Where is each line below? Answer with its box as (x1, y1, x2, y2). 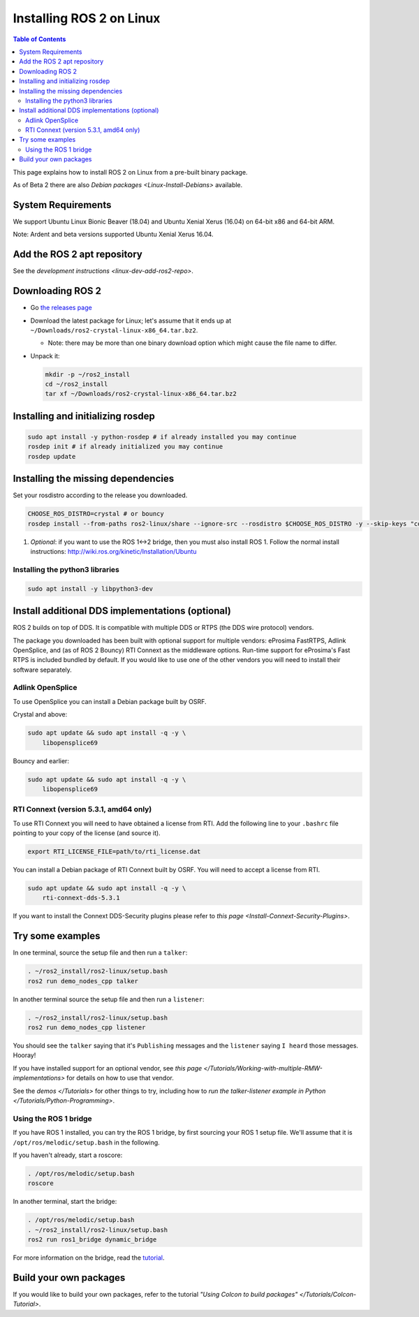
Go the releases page (30, 304, 92, 312)
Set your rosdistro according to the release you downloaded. (13, 491, 188, 499)
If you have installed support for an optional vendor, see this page (13, 1064, 203, 1072)
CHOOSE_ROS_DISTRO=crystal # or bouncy (27, 510, 164, 518)
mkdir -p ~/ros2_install (45, 370, 131, 378)
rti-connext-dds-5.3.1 (42, 894, 120, 902)
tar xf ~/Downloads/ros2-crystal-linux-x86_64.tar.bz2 (45, 390, 237, 398)
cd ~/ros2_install (45, 381, 108, 388)
